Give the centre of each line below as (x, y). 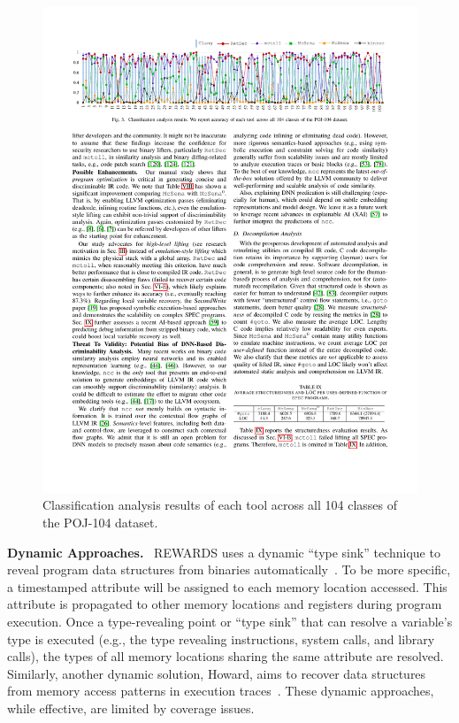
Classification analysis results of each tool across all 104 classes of (220, 505)
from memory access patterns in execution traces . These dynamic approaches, (221, 691)
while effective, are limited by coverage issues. (131, 708)
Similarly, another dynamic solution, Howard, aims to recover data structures (217, 673)
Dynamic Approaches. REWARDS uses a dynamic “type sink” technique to (224, 552)
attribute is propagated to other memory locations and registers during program (225, 604)
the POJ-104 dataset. (100, 523)
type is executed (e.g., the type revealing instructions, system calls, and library (221, 638)
